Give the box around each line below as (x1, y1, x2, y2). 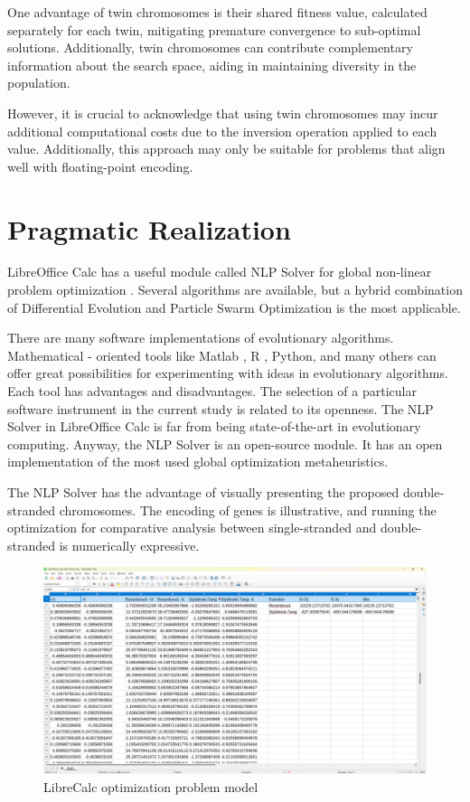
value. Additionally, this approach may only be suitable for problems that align (7, 139, 446, 158)
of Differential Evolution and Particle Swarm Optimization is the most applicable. (7, 297, 461, 316)
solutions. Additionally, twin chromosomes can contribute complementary (7, 38, 413, 57)
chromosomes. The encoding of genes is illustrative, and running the (59, 500, 437, 519)
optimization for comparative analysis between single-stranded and (7, 518, 377, 537)
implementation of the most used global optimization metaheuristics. (7, 452, 389, 471)
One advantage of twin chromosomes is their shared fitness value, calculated (7, 3, 428, 21)
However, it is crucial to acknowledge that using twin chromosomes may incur (7, 103, 438, 122)
